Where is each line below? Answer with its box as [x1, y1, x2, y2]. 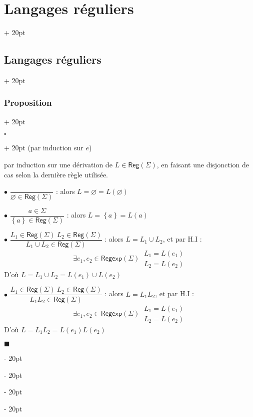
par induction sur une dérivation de [4, 159, 112, 169]
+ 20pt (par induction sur [4, 142, 83, 153]
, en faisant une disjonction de [156, 159, 249, 169]
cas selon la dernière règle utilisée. [4, 169, 108, 179]
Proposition [4, 96, 52, 109]
